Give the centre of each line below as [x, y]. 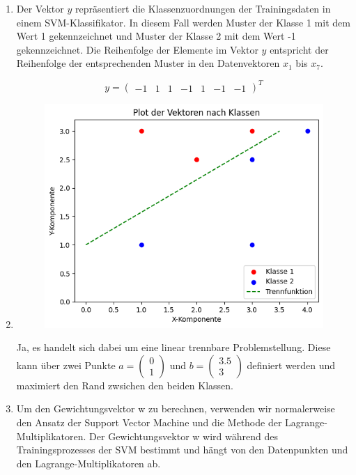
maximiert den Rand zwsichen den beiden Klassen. [125, 385]
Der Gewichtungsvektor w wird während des [184, 436]
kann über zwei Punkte [66, 365]
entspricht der [299, 49]
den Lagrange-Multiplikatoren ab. [88, 463]
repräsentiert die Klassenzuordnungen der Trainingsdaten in [203, 8]
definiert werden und [291, 365]
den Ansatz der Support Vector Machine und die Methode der [149, 422]
